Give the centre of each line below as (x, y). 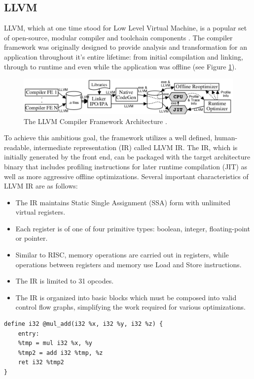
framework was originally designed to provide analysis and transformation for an (126, 47)
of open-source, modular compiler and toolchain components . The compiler (118, 37)
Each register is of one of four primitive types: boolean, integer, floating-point (133, 228)
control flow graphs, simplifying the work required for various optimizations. (130, 307)
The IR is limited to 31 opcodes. (65, 281)
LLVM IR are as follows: (41, 186)
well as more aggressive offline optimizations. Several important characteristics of (126, 176)
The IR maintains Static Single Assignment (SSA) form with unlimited (123, 202)
